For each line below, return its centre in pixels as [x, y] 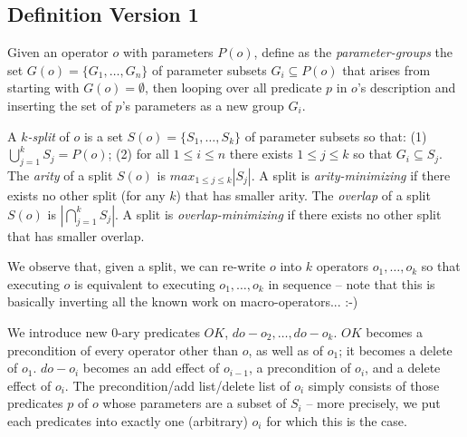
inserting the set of [59, 105]
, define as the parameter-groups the [353, 52]
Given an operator [58, 52]
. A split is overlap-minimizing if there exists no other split [278, 214]
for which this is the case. [337, 420]
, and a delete [403, 368]
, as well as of [286, 350]
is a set [103, 136]
